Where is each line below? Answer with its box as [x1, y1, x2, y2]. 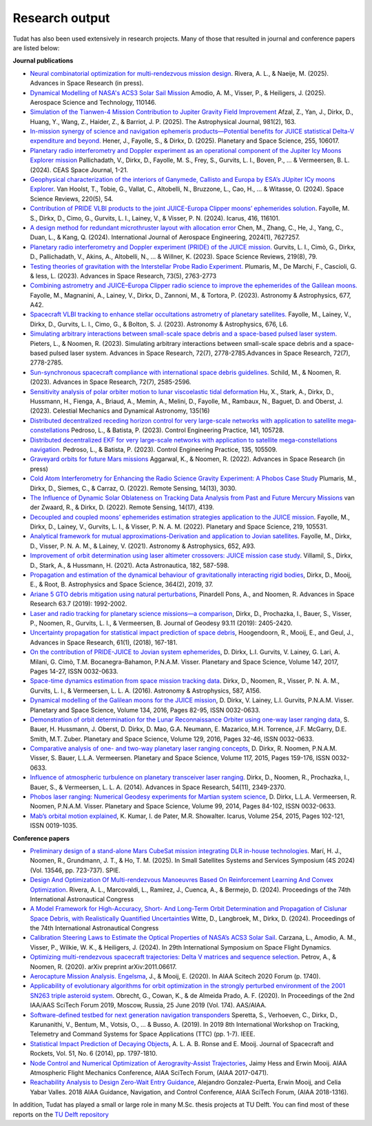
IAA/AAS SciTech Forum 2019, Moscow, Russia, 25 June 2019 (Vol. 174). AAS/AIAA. [30, 1001, 267, 1010]
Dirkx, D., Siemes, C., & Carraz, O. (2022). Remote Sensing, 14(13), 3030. [30, 484, 237, 492]
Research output [12, 10, 110, 25]
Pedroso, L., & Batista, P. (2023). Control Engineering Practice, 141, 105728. [71, 426, 285, 434]
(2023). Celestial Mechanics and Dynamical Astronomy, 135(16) [30, 407, 210, 415]
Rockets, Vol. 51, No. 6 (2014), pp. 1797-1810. [30, 1050, 158, 1058]
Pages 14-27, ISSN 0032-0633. [30, 667, 118, 675]
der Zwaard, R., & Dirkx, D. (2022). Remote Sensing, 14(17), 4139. [30, 503, 215, 511]
